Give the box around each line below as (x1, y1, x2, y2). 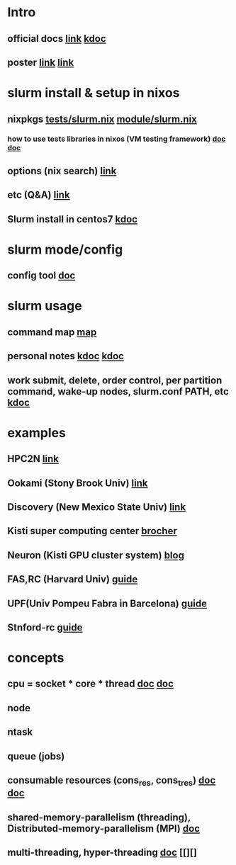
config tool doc (7, 270, 76, 282)
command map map (7, 326, 97, 338)
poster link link (7, 56, 74, 68)
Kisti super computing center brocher (7, 525, 177, 537)
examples (7, 424, 66, 441)
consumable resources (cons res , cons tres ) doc (7, 774, 216, 788)
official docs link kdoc (7, 33, 106, 45)
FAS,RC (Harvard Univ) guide (7, 573, 138, 585)
